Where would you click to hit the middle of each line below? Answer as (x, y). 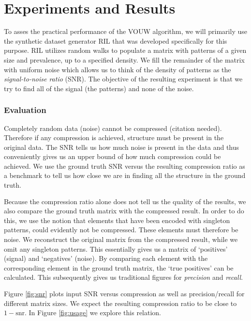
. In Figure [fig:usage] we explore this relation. (93, 313)
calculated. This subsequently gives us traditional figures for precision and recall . (124, 277)
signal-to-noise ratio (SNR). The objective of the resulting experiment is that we (123, 79)
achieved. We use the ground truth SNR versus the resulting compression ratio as (125, 166)
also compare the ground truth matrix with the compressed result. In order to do (124, 211)
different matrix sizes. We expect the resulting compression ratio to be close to (120, 303)
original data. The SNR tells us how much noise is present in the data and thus (122, 147)
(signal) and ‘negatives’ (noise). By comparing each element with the (106, 258)
